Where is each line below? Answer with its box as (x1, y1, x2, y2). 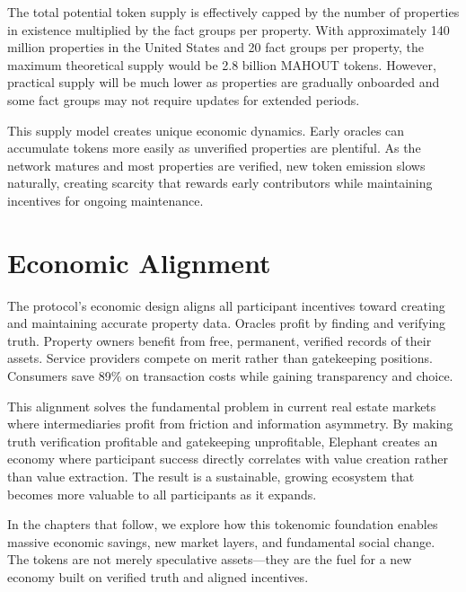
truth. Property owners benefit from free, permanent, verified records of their (7, 331, 432, 349)
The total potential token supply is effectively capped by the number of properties (7, 3, 460, 21)
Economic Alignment (7, 243, 271, 280)
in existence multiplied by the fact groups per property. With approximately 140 (7, 20, 450, 39)
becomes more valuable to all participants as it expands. (7, 484, 317, 503)
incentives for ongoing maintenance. (7, 190, 204, 209)
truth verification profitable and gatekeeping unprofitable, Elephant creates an (7, 431, 438, 450)
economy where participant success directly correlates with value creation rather (7, 449, 448, 468)
